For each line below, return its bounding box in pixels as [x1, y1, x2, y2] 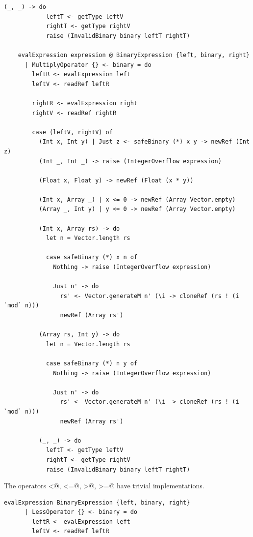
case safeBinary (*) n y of [46, 359, 138, 367]
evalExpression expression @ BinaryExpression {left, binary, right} [18, 51, 250, 59]
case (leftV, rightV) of [32, 128, 113, 136]
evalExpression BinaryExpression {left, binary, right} [4, 499, 190, 506]
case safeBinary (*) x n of [46, 254, 138, 261]
